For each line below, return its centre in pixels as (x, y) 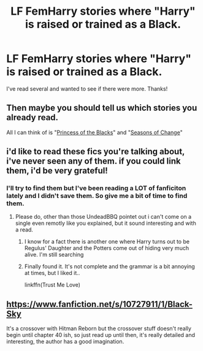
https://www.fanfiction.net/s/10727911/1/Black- (100, 304)
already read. (33, 118)
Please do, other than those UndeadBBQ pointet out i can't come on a (103, 217)
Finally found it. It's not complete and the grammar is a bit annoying (109, 266)
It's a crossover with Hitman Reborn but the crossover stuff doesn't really (99, 328)
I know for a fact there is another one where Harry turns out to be (107, 242)
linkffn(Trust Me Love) (52, 285)
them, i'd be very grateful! (57, 171)
